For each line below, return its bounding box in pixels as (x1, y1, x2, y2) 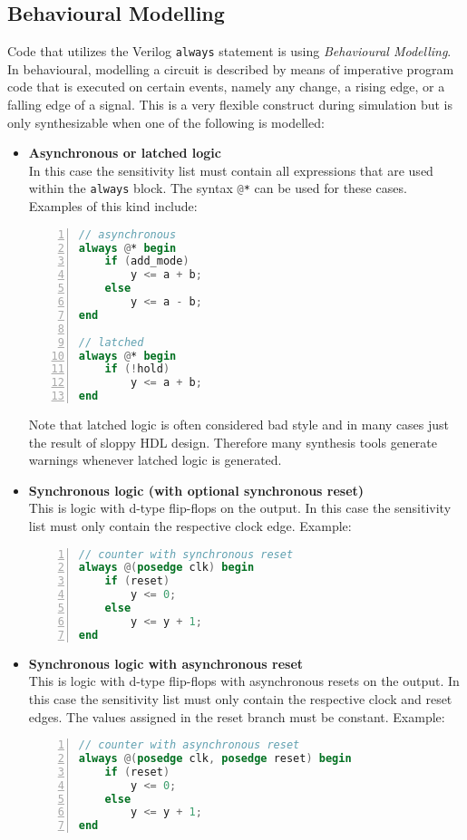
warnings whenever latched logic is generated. (28, 450, 282, 469)
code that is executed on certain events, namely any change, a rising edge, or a (7, 77, 445, 96)
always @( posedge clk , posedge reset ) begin (78, 751, 352, 765)
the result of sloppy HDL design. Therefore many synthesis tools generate (28, 432, 438, 451)
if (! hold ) (104, 362, 170, 376)
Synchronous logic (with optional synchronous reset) (28, 480, 365, 499)
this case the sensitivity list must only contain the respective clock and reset (28, 689, 452, 708)
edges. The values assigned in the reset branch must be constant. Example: (28, 707, 445, 726)
